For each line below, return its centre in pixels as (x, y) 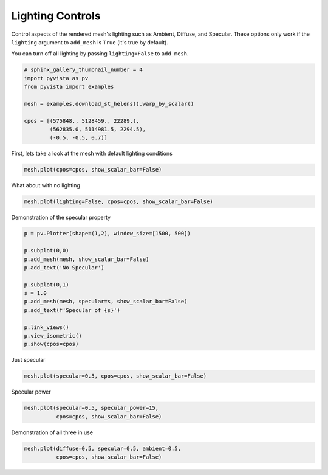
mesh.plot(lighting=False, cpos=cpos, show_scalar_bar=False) (118, 202)
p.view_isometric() (53, 336)
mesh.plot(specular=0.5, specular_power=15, (91, 408)
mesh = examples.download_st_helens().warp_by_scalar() (109, 104)
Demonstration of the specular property (61, 217)
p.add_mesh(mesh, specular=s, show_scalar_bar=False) (106, 302)
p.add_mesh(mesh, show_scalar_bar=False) (87, 259)
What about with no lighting (46, 185)
